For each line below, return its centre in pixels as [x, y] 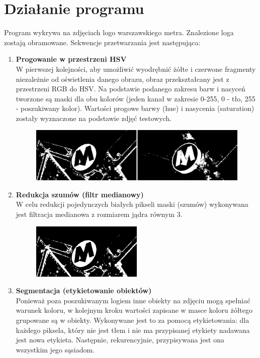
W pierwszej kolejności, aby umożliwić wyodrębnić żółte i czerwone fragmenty [136, 69]
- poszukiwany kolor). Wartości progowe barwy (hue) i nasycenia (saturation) [135, 108]
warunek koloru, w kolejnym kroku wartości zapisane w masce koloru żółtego [134, 310]
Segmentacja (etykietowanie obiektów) [84, 290]
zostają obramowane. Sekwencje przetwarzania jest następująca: [102, 42]
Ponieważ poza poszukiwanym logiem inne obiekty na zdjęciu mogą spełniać [133, 300]
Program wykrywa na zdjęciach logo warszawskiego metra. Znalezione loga [119, 32]
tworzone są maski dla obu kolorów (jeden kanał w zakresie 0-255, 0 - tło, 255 [136, 98]
